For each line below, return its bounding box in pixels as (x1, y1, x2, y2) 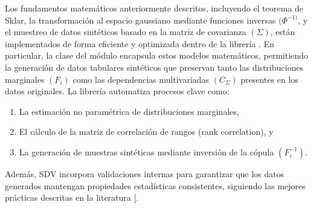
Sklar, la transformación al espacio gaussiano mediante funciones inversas (5, 13, 276, 26)
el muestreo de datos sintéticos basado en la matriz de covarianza (5, 25, 247, 38)
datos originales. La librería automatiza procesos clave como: (5, 85, 230, 97)
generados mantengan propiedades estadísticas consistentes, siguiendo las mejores (5, 179, 306, 192)
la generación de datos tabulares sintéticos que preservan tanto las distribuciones (5, 60, 303, 73)
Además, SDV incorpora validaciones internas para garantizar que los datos (5, 167, 285, 180)
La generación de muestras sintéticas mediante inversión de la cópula (19, 145, 274, 158)
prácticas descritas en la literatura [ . (5, 191, 139, 204)
